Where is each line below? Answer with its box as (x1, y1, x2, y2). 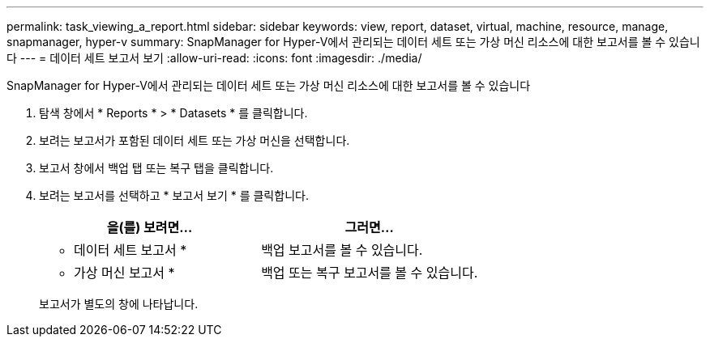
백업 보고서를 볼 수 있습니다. (261, 242, 423, 258)
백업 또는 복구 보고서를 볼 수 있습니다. (261, 265, 478, 281)
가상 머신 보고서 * (74, 265, 175, 281)
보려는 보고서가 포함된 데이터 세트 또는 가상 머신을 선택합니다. (39, 133, 350, 147)
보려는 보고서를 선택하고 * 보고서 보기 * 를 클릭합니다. (39, 188, 309, 202)
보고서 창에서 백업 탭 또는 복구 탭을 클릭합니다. (39, 161, 274, 175)
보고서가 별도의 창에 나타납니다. (39, 297, 199, 311)
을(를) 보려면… (106, 219, 193, 235)
